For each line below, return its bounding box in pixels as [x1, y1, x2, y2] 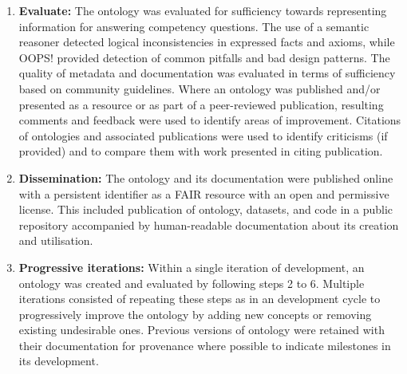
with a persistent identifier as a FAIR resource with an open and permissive [18, 185, 389, 202]
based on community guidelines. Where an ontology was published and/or [18, 80, 381, 96]
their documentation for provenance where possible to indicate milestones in [18, 337, 391, 353]
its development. [18, 352, 99, 369]
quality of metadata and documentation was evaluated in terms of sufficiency [18, 65, 396, 81]
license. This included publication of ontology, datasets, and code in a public [18, 201, 393, 218]
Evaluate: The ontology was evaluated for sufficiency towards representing [18, 2, 387, 18]
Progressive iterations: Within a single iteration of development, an [18, 258, 365, 275]
